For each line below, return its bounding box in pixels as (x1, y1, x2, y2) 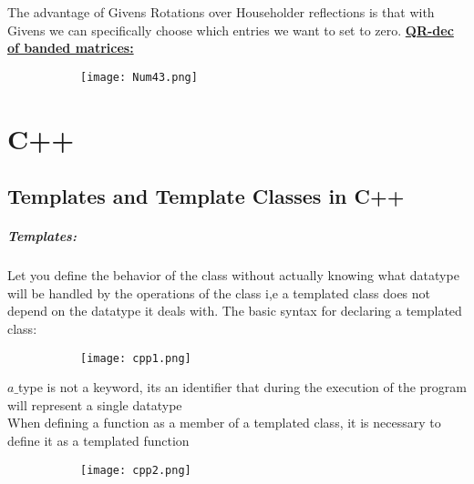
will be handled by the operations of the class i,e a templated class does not (7, 283, 431, 302)
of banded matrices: (7, 38, 134, 57)
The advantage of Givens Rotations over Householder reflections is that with (7, 3, 435, 21)
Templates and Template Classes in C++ (7, 182, 405, 210)
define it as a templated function (7, 430, 190, 449)
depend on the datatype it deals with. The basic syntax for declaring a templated (7, 301, 462, 320)
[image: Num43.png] (80, 70, 198, 84)
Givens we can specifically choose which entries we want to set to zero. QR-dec (7, 20, 454, 39)
